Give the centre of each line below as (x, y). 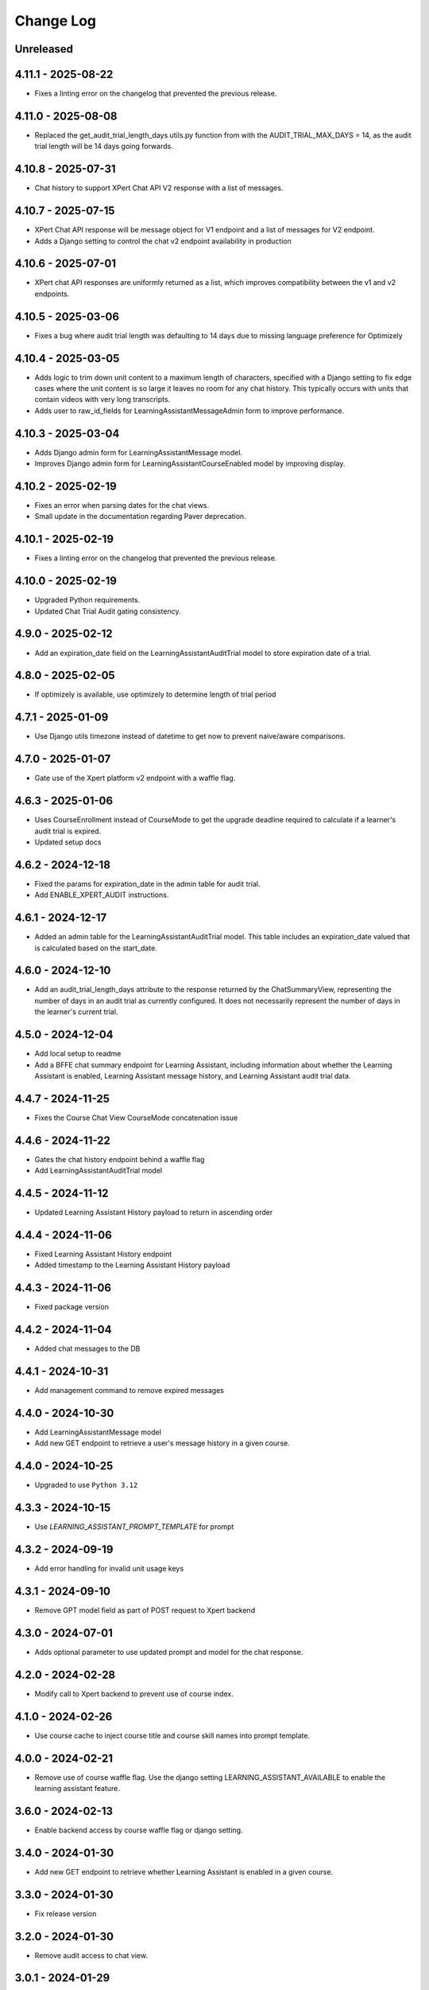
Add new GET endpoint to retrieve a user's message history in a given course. (162, 1443)
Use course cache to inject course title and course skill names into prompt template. (172, 1735)
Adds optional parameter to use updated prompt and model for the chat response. (169, 1652)
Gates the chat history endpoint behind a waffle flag (120, 1159)
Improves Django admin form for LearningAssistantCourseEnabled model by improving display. (190, 464)
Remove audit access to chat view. (91, 1955)
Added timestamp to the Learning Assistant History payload (132, 1265)
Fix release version (66, 1914)
